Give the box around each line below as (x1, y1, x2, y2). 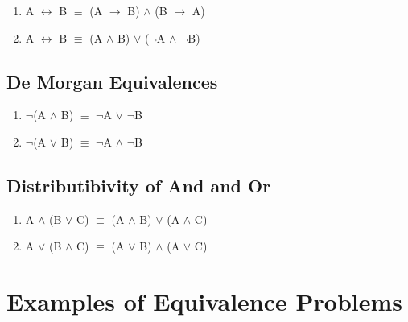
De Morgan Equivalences (6, 68, 218, 93)
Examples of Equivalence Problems (6, 285, 403, 318)
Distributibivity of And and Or (6, 172, 271, 197)
